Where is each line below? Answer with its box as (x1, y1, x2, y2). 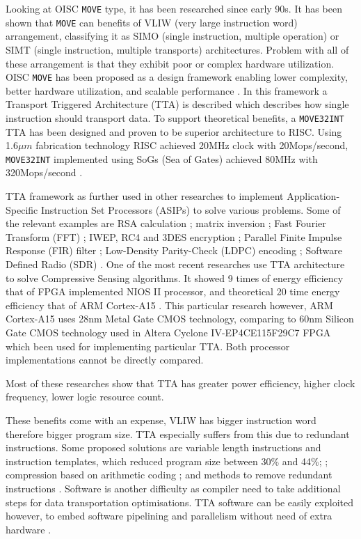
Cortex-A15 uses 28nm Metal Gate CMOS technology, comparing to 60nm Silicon (6, 311, 354, 326)
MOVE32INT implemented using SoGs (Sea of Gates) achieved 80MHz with (6, 151, 318, 166)
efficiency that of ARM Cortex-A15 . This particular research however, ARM (6, 297, 333, 312)
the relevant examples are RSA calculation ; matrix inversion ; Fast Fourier (6, 216, 326, 231)
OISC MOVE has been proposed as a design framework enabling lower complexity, (6, 70, 348, 84)
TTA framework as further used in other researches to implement (6, 189, 284, 203)
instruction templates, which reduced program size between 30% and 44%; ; (6, 453, 328, 468)
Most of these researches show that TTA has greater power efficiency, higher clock (6, 375, 355, 390)
